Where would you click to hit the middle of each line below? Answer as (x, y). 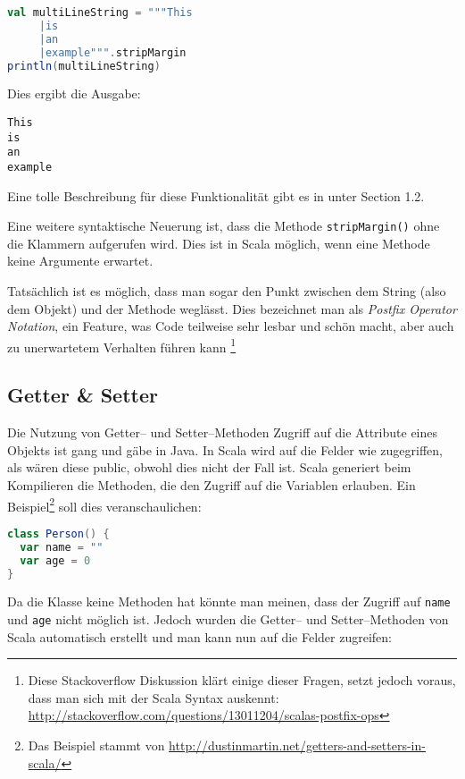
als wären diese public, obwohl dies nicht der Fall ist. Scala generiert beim (209, 467)
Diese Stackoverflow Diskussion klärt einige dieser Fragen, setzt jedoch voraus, (242, 680)
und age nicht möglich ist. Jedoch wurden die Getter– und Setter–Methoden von (228, 619)
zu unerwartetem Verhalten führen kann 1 (122, 345)
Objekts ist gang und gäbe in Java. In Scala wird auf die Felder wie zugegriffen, (225, 449)
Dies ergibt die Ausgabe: (74, 93)
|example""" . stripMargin (112, 52)
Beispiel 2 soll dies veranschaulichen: (104, 504)
